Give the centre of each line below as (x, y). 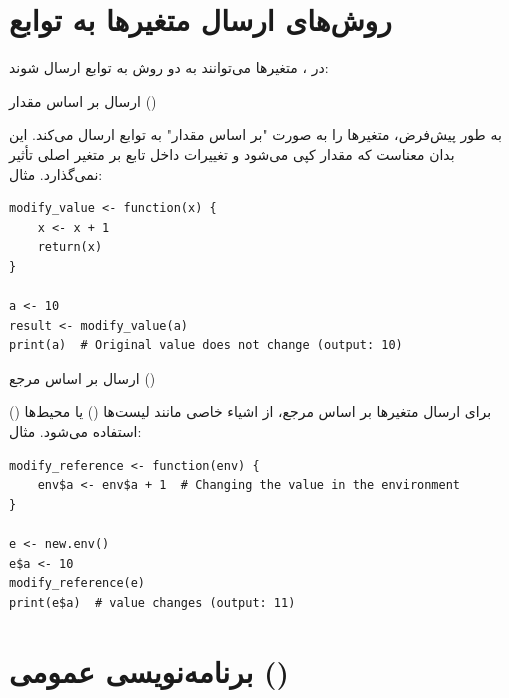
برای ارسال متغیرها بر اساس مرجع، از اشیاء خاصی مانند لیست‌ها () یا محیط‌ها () (250, 411)
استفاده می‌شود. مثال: (75, 431)
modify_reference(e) (77, 583)
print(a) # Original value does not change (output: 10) (206, 345)
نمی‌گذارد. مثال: (56, 173)
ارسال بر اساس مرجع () (82, 377)
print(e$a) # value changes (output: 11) (152, 602)
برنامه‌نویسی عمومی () (149, 670)
